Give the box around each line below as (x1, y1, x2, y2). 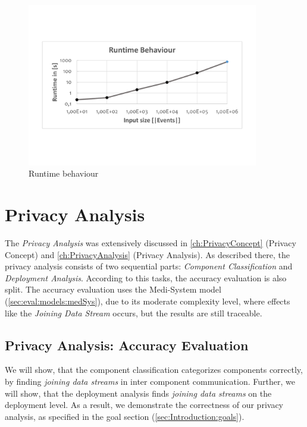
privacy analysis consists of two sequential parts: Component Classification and (5, 260, 293, 272)
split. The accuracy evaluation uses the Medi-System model (5, 283, 221, 296)
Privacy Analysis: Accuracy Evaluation (5, 335, 249, 354)
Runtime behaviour (29, 167, 99, 180)
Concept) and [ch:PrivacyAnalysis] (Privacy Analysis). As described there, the (5, 248, 290, 260)
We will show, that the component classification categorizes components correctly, (5, 363, 303, 376)
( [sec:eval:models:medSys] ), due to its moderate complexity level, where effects (5, 295, 290, 307)
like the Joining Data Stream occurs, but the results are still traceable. (5, 306, 262, 319)
